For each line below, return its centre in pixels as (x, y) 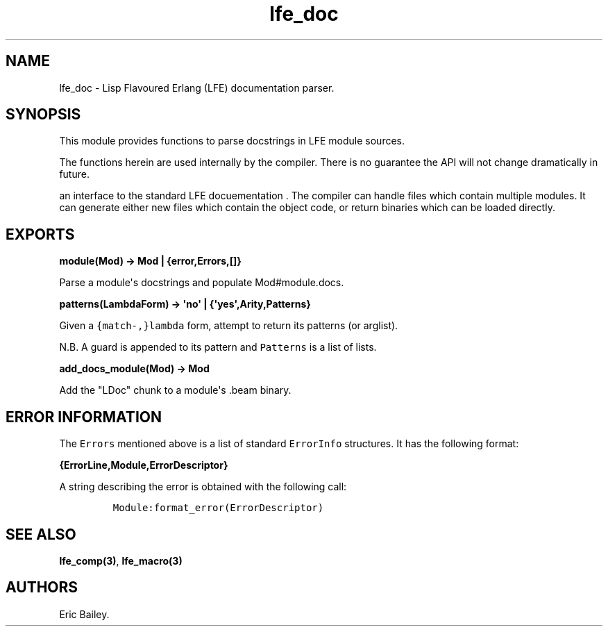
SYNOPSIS (43, 115)
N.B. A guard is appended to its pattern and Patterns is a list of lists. (218, 347)
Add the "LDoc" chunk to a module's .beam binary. (175, 390)
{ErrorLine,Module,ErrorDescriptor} (144, 465)
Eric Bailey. (84, 614)
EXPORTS (40, 234)
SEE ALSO (41, 534)
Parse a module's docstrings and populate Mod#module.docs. (202, 283)
